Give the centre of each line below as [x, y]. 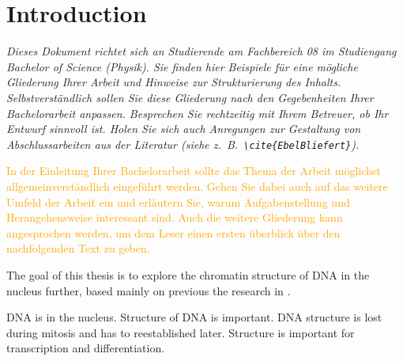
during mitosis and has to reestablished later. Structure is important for [181, 332]
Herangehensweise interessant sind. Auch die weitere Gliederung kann [175, 217]
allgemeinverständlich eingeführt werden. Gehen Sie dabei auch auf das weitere [197, 186]
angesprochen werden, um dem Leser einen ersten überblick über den [173, 232]
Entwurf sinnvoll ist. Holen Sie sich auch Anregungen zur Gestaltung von [184, 129]
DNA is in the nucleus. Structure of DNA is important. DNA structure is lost [194, 317]
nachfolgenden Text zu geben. [78, 248]
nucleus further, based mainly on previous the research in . [149, 290]
